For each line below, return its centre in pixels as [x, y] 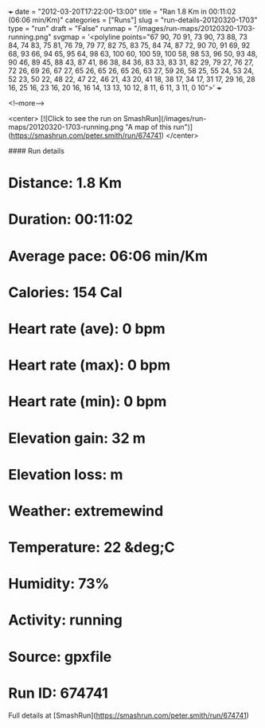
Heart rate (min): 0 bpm [88, 402]
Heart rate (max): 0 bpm [90, 365]
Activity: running [66, 620]
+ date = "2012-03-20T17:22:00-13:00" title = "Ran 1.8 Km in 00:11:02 [122, 12]
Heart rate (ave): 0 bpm [87, 329]
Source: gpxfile [60, 657]
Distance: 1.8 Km [65, 183]
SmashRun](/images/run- [165, 118]
